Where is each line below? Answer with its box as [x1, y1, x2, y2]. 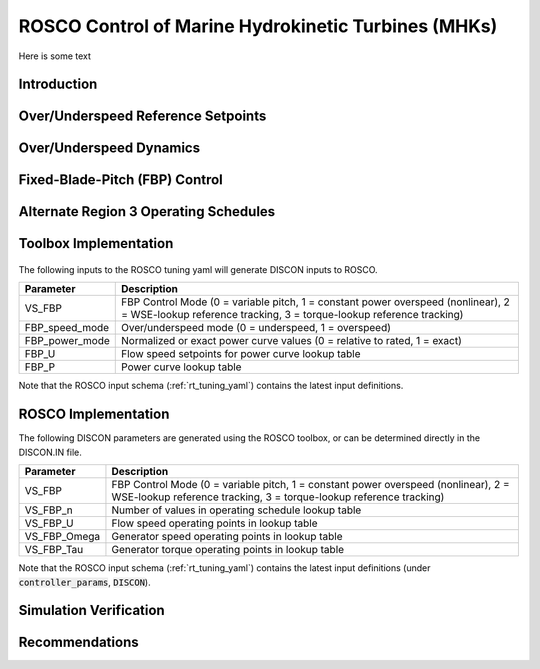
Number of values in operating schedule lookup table [111, 503, 362, 517]
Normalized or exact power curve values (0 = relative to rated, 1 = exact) [121, 334, 462, 348]
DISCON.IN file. [18, 446, 82, 458]
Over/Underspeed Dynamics [18, 140, 200, 157]
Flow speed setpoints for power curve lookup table [121, 347, 361, 361]
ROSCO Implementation [18, 406, 170, 423]
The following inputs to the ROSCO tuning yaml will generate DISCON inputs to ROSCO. [18, 264, 379, 276]
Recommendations [18, 634, 139, 651]
